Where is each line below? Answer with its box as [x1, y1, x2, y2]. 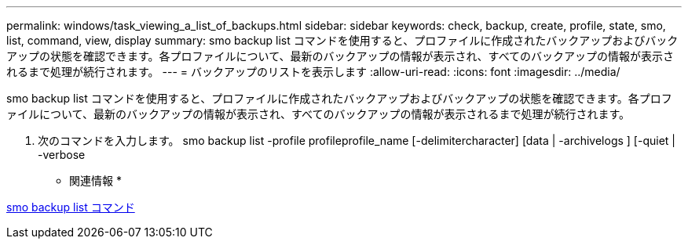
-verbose [38, 148, 86, 161]
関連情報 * [69, 174, 122, 187]
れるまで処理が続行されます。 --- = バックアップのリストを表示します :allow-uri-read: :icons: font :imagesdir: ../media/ [6, 65, 620, 78]
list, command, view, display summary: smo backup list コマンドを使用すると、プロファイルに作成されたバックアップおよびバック [6, 34, 679, 47]
